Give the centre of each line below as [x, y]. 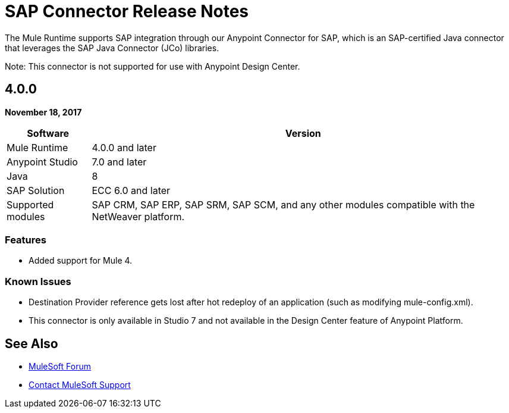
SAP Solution [36, 190]
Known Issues [38, 281]
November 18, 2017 [43, 112]
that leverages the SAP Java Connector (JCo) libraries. [112, 48]
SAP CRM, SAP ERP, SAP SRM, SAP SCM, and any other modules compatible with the [283, 204]
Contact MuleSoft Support [80, 384]
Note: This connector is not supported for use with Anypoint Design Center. [153, 66]
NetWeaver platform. [138, 216]
